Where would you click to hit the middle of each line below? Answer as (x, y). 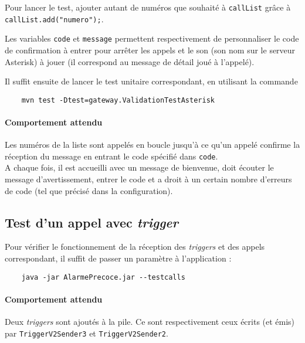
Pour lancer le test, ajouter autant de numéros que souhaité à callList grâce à (148, 7)
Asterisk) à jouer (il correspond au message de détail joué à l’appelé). (130, 61)
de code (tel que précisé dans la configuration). (89, 190)
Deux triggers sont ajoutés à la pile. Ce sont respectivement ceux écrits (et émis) (150, 322)
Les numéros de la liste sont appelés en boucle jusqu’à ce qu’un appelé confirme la (152, 145)
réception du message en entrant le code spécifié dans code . (111, 156)
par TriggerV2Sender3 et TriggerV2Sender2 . (87, 333)
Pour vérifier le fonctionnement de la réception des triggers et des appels (135, 247)
